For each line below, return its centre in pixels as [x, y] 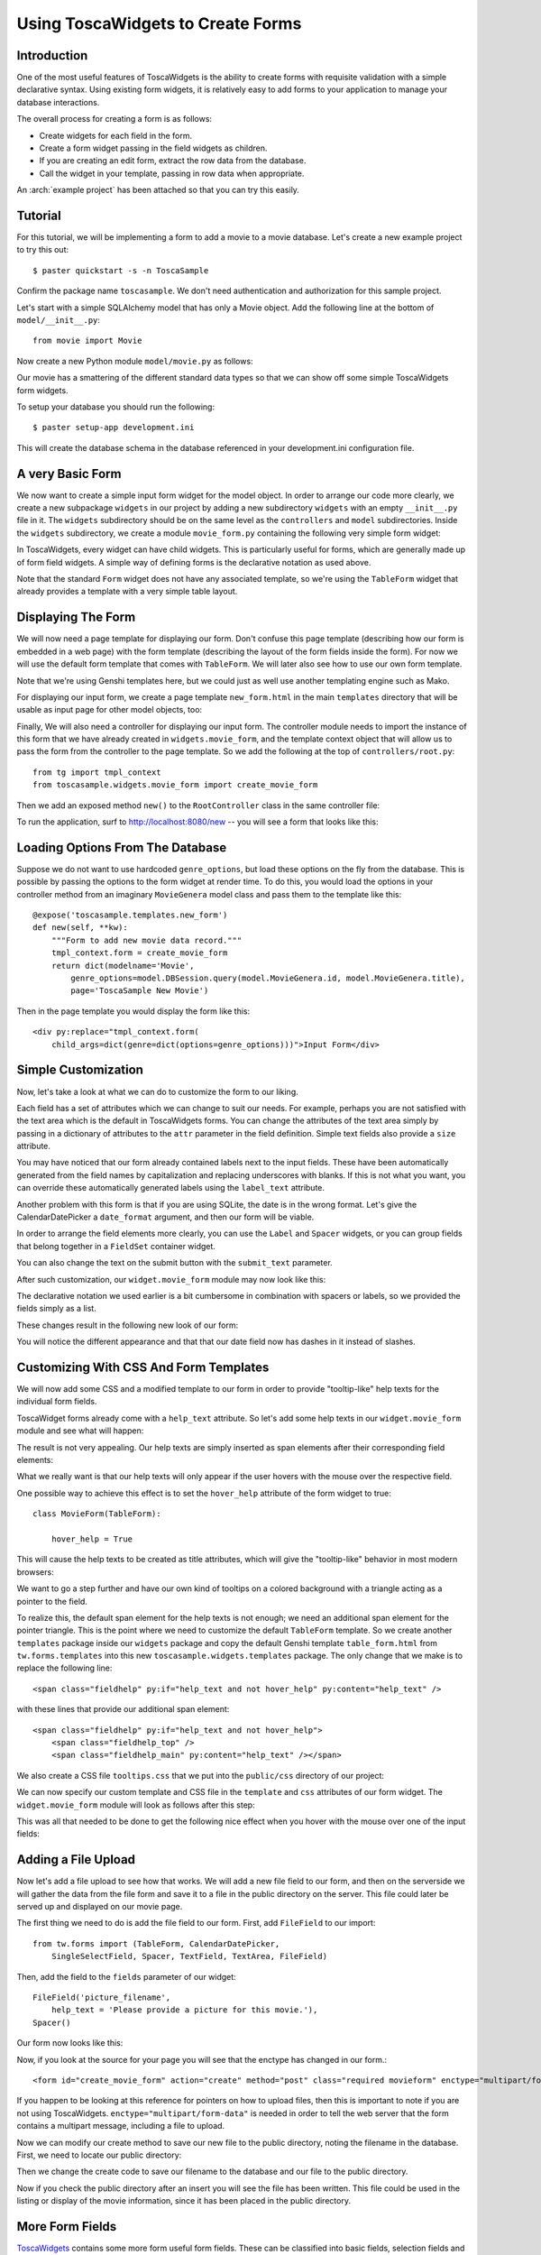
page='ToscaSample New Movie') [140, 991]
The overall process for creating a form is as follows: [114, 119]
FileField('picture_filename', [102, 1997]
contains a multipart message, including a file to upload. [121, 2126]
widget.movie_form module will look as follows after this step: [136, 1805]
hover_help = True [92, 1539]
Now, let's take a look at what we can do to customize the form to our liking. [158, 1091]
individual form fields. [57, 1402]
